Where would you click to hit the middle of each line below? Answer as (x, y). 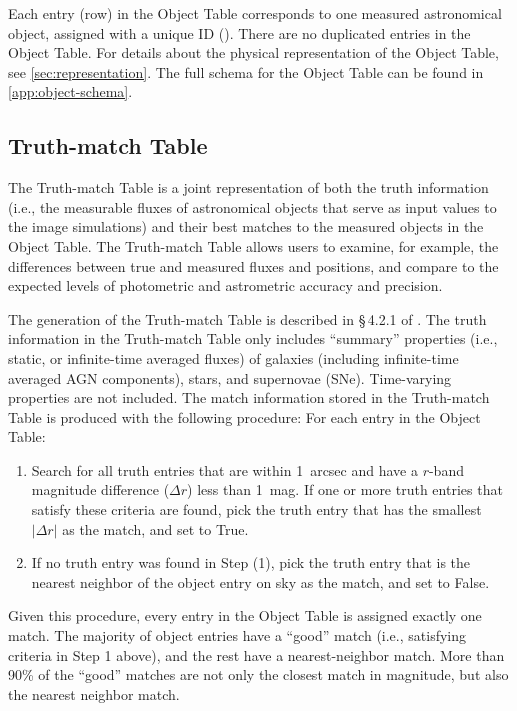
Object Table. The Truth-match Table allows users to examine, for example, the (253, 245)
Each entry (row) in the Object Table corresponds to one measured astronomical (255, 13)
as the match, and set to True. (155, 528)
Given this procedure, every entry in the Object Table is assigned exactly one (245, 615)
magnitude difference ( (100, 489)
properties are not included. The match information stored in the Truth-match (249, 397)
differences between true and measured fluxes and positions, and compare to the (253, 265)
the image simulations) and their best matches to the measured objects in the (246, 226)
